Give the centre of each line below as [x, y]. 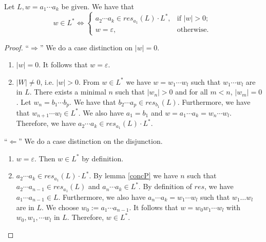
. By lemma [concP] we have [134, 175]
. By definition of [165, 186]
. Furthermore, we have [214, 101]
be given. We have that [98, 6]
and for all [192, 92]
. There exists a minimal [68, 92]
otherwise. [193, 30]
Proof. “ [17, 47]
